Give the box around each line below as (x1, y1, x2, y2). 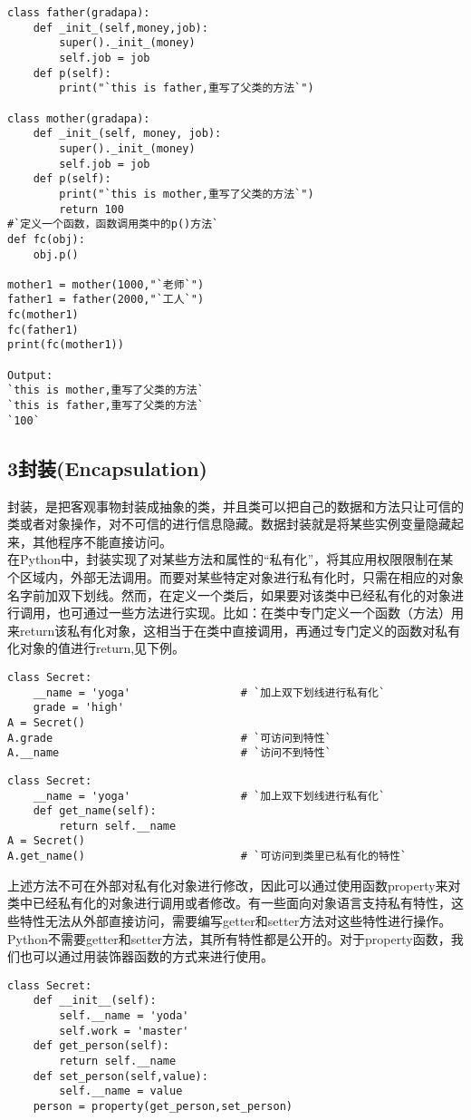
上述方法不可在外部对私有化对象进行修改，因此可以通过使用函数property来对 (7, 875, 461, 894)
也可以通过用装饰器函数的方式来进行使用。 (19, 947, 274, 966)
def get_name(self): (33, 804, 157, 818)
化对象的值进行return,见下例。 (7, 638, 186, 657)
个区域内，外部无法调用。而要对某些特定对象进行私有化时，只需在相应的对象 (7, 567, 464, 586)
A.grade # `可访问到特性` (7, 731, 332, 745)
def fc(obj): (7, 232, 85, 246)
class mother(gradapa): (7, 112, 150, 125)
